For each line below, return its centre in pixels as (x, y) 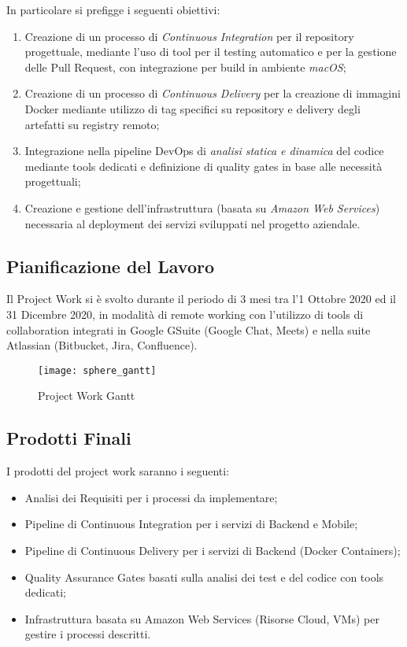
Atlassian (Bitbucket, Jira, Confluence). (102, 345)
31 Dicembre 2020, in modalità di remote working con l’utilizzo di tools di (185, 314)
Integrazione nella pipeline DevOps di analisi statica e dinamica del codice (204, 151)
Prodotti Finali (69, 438)
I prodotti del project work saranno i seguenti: (118, 471)
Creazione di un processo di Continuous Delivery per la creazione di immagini (213, 93)
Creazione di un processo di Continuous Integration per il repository (189, 36)
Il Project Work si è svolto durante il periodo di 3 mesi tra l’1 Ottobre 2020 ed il (201, 299)
